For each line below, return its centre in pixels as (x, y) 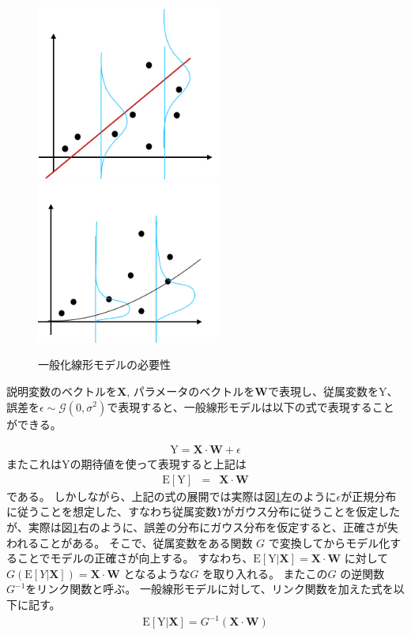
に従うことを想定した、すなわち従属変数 (111, 511)
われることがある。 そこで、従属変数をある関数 (130, 542)
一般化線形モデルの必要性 (104, 364)
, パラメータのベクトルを (191, 391)
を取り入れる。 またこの (265, 573)
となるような (157, 573)
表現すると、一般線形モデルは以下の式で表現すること (256, 406)
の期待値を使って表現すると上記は (158, 464)
